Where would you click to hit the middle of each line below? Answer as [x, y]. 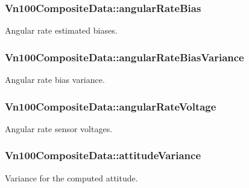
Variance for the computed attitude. [71, 177]
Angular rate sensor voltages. [59, 128]
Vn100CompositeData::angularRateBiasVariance [124, 57]
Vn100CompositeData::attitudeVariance [103, 155]
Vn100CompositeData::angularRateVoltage [111, 106]
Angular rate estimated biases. [61, 30]
